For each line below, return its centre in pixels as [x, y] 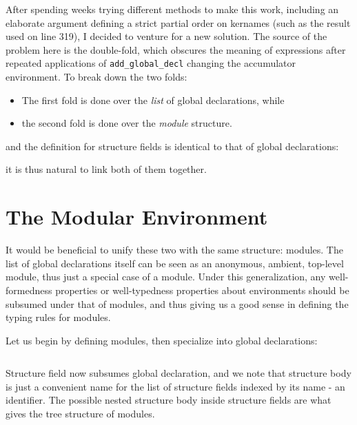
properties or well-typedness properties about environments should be [202, 290]
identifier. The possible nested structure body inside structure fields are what [169, 400]
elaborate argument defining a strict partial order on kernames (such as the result [178, 22]
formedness [29, 290]
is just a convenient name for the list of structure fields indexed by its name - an [175, 386]
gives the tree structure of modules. [80, 414]
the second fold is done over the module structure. [127, 123]
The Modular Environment [137, 217]
